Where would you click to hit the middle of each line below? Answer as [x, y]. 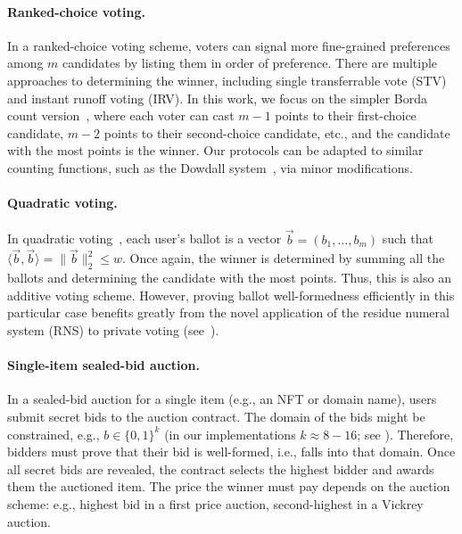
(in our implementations [230, 434]
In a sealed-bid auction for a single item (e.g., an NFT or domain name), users [222, 399]
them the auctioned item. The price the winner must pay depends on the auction [229, 486]
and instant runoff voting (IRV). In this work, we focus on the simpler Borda [218, 98]
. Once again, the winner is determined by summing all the [284, 258]
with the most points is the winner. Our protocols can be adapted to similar [215, 150]
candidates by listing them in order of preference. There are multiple [250, 63]
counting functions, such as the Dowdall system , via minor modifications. [210, 167]
